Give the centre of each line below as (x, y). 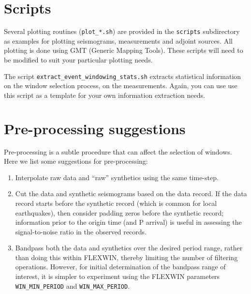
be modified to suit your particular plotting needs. (78, 59)
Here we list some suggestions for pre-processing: (76, 161)
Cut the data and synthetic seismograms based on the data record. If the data (131, 193)
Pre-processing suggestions (95, 128)
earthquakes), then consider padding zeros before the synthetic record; (119, 212)
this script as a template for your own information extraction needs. (104, 95)
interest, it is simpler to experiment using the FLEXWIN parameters (118, 276)
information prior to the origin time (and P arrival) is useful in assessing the (128, 222)
